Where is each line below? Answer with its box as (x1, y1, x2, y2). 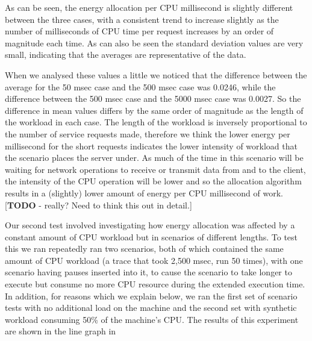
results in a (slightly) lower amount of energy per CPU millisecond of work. (5, 186, 283, 199)
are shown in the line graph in (5, 325, 116, 337)
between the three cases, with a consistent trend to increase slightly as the (5, 13, 279, 25)
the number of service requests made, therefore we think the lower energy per (5, 127, 290, 140)
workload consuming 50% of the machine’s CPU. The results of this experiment (5, 313, 299, 325)
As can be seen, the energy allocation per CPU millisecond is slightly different (5, 1, 293, 13)
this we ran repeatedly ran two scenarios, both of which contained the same (5, 242, 284, 255)
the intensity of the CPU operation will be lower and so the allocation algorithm (5, 175, 302, 187)
